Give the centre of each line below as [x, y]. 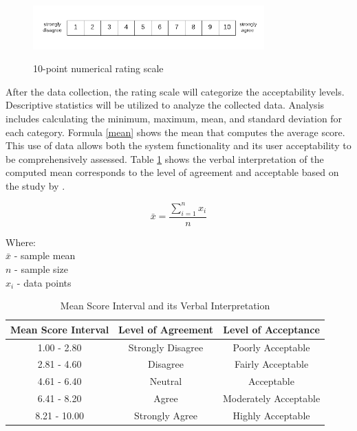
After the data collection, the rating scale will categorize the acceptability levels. [175, 91]
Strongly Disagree [166, 347]
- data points [44, 282]
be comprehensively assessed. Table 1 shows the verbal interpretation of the [165, 158]
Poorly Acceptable [271, 347]
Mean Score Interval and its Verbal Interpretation [165, 306]
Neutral [166, 381]
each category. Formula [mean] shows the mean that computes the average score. [175, 132]
